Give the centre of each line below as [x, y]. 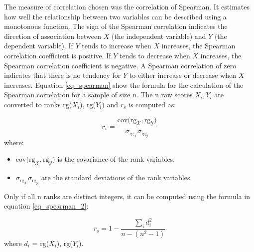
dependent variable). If [39, 46]
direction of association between [53, 36]
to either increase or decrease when [183, 75]
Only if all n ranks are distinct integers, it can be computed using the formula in [127, 196]
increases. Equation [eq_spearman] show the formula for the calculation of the [124, 85]
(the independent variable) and [159, 36]
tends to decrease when [155, 55]
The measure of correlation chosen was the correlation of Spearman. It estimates [127, 6]
